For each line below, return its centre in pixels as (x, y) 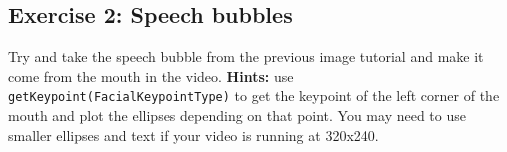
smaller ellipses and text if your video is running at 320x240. (193, 134)
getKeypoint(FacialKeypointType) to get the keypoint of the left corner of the (254, 95)
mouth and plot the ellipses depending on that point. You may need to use (237, 115)
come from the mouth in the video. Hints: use (151, 75)
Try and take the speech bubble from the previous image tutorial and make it (246, 56)
